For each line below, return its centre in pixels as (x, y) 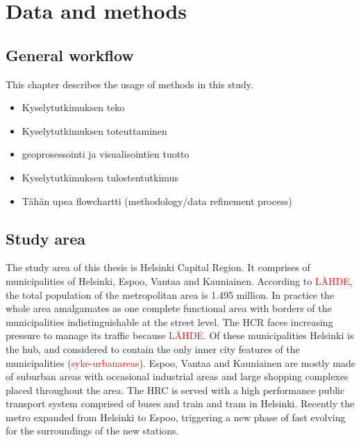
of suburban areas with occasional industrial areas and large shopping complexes (177, 376)
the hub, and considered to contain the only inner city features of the (153, 349)
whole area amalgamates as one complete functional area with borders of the (169, 308)
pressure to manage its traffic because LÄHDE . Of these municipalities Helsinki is (180, 335)
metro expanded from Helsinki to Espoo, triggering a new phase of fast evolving (176, 417)
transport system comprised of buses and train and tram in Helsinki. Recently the (180, 403)
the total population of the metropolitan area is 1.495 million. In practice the (170, 294)
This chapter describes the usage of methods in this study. (129, 84)
